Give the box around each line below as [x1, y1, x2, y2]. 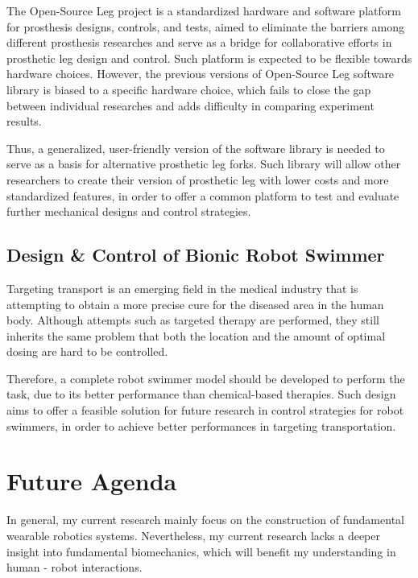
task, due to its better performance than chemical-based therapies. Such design [6, 386, 396, 403]
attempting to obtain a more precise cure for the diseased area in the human [6, 295, 384, 312]
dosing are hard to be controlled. [6, 343, 168, 360]
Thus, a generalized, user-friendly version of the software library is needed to [6, 139, 385, 156]
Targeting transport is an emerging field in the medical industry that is [6, 279, 358, 296]
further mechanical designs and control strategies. [6, 203, 251, 220]
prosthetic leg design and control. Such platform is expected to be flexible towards [6, 49, 412, 66]
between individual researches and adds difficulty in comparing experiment [6, 97, 375, 114]
